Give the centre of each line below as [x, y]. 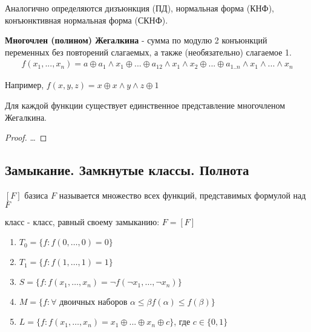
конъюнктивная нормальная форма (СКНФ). [87, 20]
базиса [36, 195]
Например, [25, 85]
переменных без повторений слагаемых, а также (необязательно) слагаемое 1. [148, 52]
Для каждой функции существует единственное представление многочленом [145, 105]
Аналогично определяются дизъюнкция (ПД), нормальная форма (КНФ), [140, 8]
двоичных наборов [93, 303]
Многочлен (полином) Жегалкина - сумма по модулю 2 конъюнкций [136, 40]
